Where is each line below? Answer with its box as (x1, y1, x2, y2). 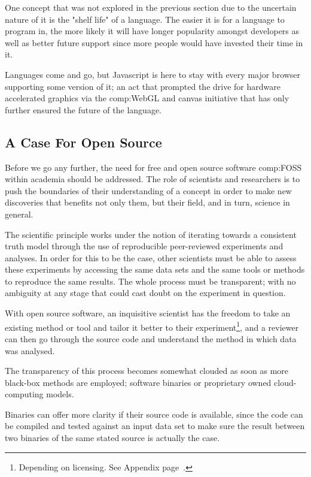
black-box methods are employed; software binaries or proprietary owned (5, 376, 272, 388)
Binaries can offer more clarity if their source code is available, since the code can (5, 407, 303, 420)
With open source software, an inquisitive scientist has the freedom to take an (5, 307, 291, 319)
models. (46, 388, 74, 400)
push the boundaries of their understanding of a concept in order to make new (5, 184, 292, 197)
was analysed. (5, 344, 55, 357)
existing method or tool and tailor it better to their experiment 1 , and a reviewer (5, 319, 299, 333)
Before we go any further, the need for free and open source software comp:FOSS (5, 161, 302, 173)
